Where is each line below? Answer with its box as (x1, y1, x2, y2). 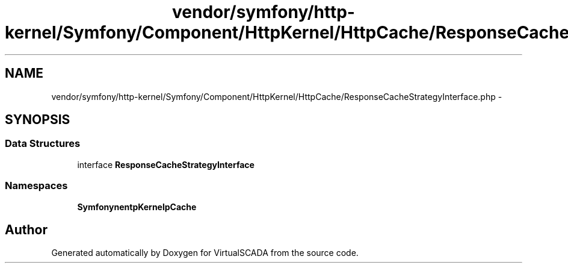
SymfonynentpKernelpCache (77, 201, 197, 212)
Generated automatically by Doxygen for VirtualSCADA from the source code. (51, 248, 359, 258)
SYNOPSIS (5, 112, 70, 128)
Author (5, 222, 48, 237)
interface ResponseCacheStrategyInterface (77, 159, 255, 170)
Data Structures (5, 137, 81, 150)
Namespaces (5, 179, 68, 192)
